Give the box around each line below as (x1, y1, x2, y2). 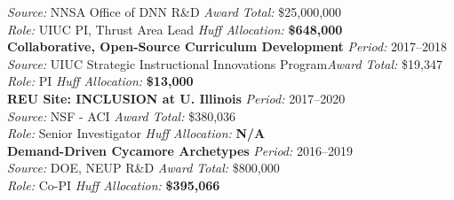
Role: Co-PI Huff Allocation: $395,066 (7, 175, 220, 194)
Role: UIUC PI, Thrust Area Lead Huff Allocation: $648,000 (7, 19, 343, 38)
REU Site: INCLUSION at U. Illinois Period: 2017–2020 (7, 88, 346, 107)
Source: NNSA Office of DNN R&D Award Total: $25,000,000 (7, 3, 342, 20)
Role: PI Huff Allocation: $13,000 (7, 72, 194, 90)
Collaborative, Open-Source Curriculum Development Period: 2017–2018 (7, 37, 448, 56)
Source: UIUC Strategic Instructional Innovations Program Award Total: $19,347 (7, 54, 442, 73)
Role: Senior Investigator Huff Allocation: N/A (7, 124, 266, 142)
